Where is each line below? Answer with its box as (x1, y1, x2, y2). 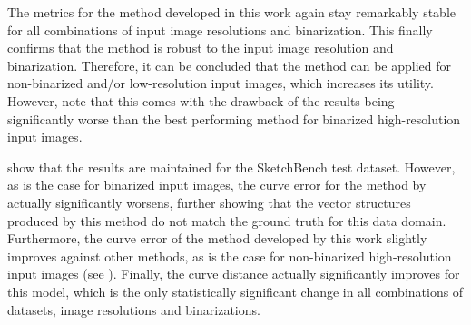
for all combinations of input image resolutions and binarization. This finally (7, 20, 433, 39)
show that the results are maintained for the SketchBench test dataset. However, (7, 157, 456, 176)
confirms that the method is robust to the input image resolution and (7, 38, 394, 57)
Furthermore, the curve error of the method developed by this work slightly (7, 229, 427, 248)
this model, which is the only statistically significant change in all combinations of (7, 281, 464, 300)
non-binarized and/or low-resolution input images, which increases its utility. (7, 74, 434, 93)
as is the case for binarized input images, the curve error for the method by (7, 175, 427, 194)
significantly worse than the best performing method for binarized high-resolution (7, 109, 461, 128)
